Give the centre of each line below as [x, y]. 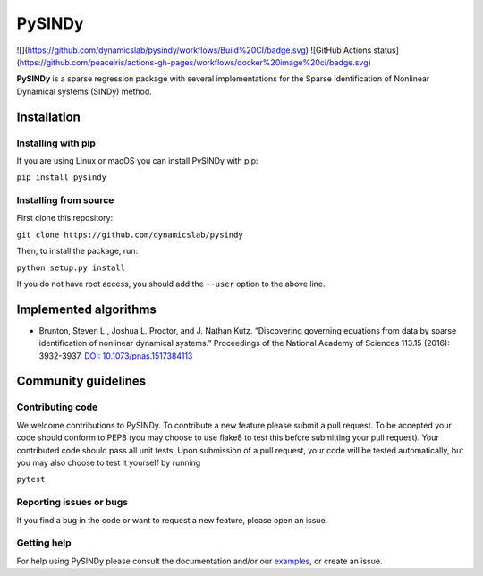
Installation [48, 117]
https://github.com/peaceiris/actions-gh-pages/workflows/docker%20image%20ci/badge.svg [194, 62]
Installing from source [65, 200]
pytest [31, 479]
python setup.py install [71, 267]
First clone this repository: [65, 218]
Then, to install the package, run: [77, 251]
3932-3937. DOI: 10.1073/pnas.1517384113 [116, 356]
